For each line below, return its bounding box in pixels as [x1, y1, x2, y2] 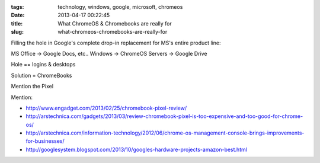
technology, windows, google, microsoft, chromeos [57, 4, 183, 10]
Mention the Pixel [11, 83, 53, 90]
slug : [11, 28, 24, 36]
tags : [11, 4, 24, 10]
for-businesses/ [25, 138, 65, 145]
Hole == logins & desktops [11, 61, 76, 68]
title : [11, 20, 23, 27]
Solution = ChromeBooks [11, 72, 72, 79]
